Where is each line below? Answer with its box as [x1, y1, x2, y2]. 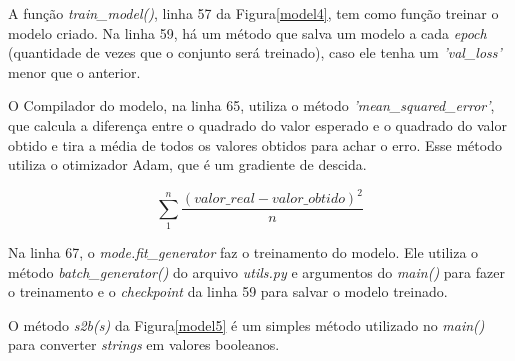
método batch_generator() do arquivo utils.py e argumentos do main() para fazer [8, 261, 505, 282]
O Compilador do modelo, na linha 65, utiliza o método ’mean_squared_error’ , [8, 95, 495, 116]
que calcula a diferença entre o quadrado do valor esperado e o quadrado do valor [8, 114, 507, 135]
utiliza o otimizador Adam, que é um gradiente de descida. [8, 154, 367, 175]
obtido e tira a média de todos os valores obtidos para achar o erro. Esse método [8, 134, 502, 155]
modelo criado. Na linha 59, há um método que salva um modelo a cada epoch [8, 22, 487, 43]
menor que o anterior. [8, 61, 141, 82]
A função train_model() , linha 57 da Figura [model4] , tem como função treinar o [8, 3, 499, 23]
